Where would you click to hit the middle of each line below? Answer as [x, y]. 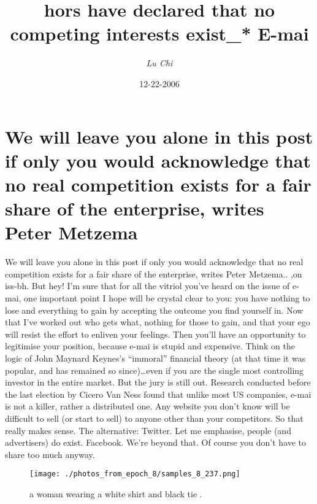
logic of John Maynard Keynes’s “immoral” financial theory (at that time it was [155, 358]
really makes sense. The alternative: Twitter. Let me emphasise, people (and [148, 430]
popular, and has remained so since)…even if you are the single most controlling [155, 370]
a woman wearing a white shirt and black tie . [116, 493]
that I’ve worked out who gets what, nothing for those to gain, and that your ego [158, 322]
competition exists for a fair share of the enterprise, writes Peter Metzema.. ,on [154, 273]
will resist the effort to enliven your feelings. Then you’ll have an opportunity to [155, 334]
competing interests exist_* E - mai [159, 33]
